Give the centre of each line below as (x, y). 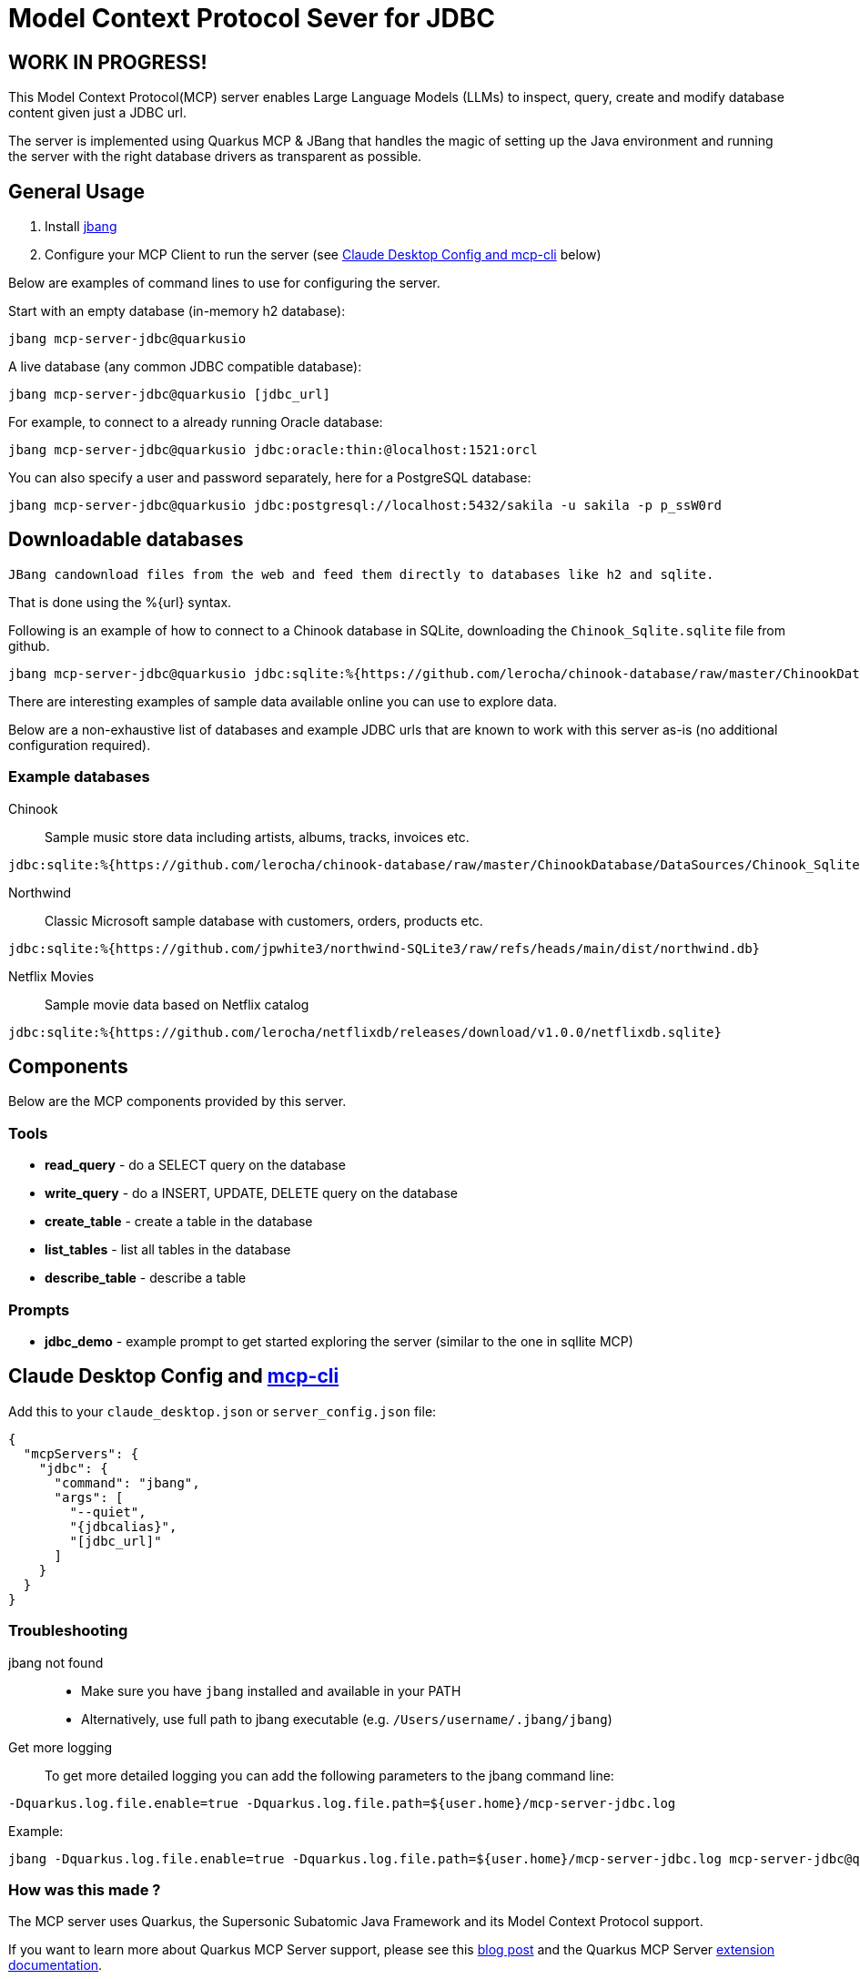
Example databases (79, 777)
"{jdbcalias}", (123, 1526)
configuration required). (80, 745)
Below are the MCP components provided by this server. (177, 1101)
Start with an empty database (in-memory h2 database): (177, 311)
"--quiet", (108, 1512)
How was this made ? (85, 1889)
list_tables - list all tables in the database (168, 1250)
